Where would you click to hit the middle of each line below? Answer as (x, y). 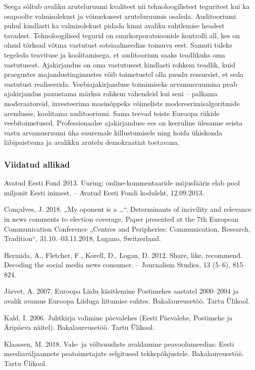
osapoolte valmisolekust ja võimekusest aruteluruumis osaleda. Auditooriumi (120, 16)
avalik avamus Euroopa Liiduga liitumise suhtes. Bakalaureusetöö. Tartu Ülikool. (127, 301)
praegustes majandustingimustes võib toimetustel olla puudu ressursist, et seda (124, 74)
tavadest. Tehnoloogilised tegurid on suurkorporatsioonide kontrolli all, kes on (122, 35)
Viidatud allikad (37, 164)
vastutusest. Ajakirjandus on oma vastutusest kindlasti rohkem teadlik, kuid (120, 64)
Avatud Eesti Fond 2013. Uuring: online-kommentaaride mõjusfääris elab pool (122, 183)
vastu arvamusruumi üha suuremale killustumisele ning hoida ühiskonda (113, 132)
